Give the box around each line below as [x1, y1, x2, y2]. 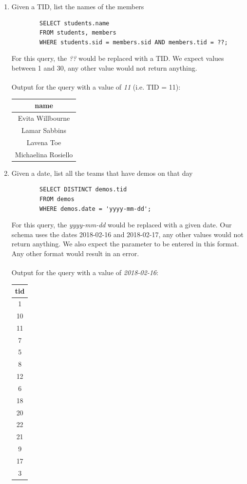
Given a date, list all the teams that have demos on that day [11, 168, 193, 178]
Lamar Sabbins [21, 125, 67, 135]
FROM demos [39, 195, 75, 203]
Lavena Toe [26, 137, 61, 147]
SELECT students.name [39, 19, 110, 27]
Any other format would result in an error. [11, 248, 139, 258]
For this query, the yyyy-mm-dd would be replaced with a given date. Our [11, 220, 232, 230]
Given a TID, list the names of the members [11, 1, 144, 11]
